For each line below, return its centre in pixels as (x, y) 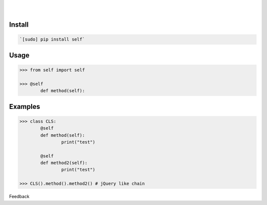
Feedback (19, 197)
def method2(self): (64, 163)
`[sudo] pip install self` (52, 39)
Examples (25, 106)
